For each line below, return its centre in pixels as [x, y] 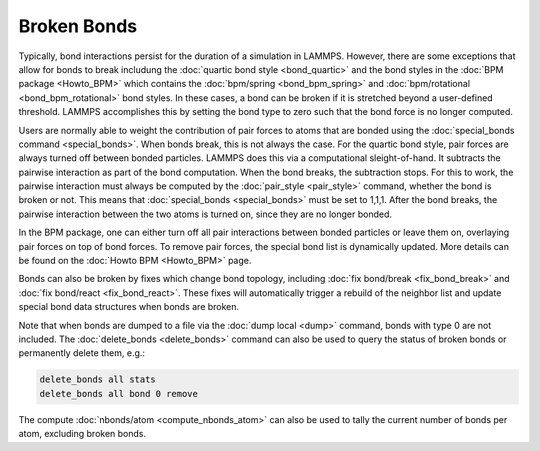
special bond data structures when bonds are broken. [129, 307]
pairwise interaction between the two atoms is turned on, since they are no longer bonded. [205, 214]
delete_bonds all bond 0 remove [119, 393]
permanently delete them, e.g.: [81, 353]
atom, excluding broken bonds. [82, 434]
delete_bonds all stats [98, 379]
